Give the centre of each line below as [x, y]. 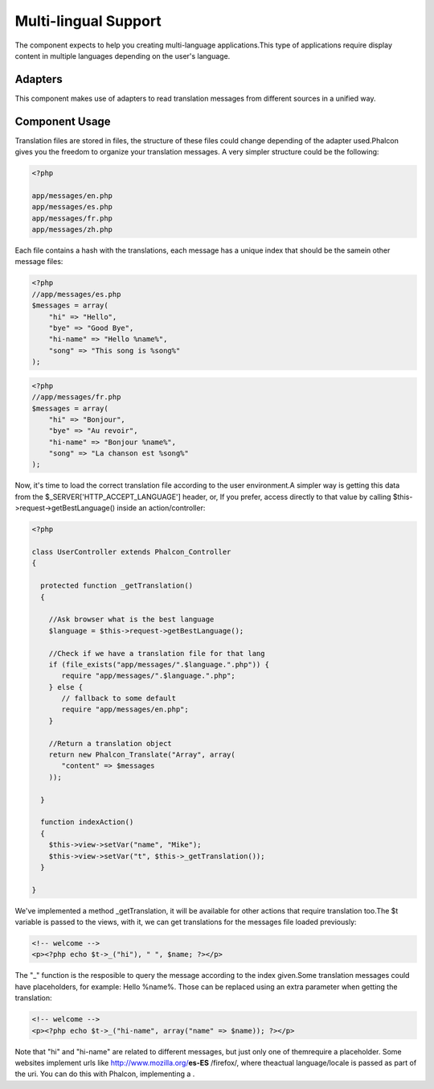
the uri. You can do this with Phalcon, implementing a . [105, 1074]
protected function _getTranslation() [117, 586]
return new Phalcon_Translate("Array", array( [142, 755]
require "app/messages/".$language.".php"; [149, 676]
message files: [39, 262]
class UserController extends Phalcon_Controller [131, 552]
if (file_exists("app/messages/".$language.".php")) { [159, 664]
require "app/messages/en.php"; [125, 709]
